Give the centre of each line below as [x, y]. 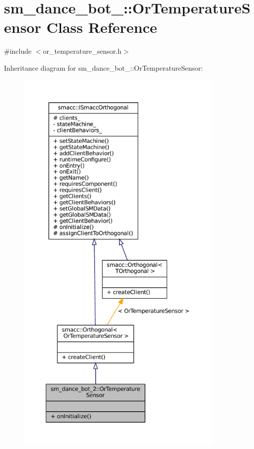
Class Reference [102, 27]
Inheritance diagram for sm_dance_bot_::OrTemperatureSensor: [104, 67]
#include [18, 51]
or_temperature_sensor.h [82, 51]
